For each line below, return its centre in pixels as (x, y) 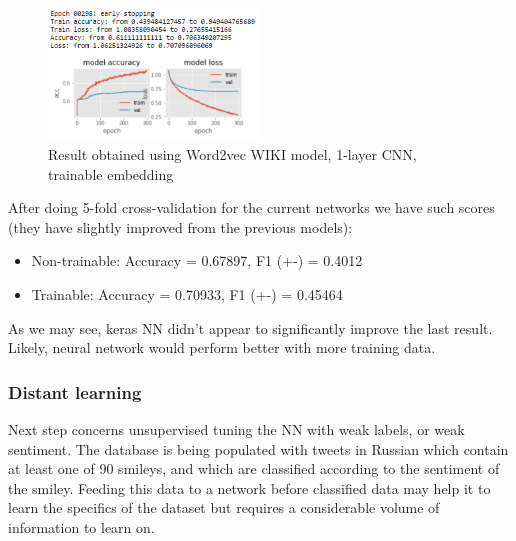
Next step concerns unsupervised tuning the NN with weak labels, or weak (236, 428)
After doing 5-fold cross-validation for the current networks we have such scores (251, 207)
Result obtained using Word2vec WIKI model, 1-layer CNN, (232, 154)
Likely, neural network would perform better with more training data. (222, 347)
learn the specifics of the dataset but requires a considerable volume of (224, 507)
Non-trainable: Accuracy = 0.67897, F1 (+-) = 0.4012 (197, 260)
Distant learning (75, 391)
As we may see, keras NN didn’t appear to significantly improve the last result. (250, 327)
